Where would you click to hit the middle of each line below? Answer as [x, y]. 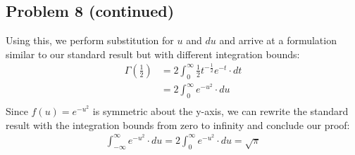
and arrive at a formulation [278, 40]
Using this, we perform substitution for [90, 40]
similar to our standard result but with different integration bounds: [153, 54]
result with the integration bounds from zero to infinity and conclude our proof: [178, 124]
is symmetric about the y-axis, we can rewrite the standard [220, 111]
